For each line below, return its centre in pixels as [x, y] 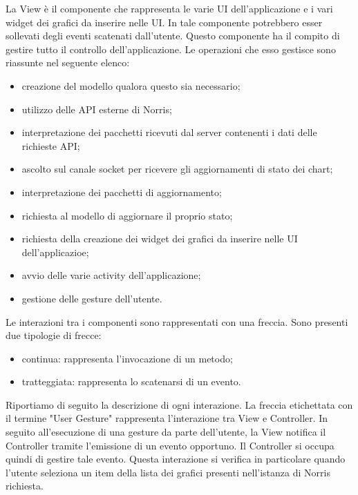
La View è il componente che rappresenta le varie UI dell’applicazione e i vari [169, 8]
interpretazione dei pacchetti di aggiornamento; [122, 192]
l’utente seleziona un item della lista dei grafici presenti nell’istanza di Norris [168, 472]
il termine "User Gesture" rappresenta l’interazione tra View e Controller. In [167, 418]
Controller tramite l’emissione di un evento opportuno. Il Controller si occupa [170, 445]
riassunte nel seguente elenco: [68, 62]
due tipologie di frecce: [54, 335]
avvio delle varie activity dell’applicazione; [111, 275]
